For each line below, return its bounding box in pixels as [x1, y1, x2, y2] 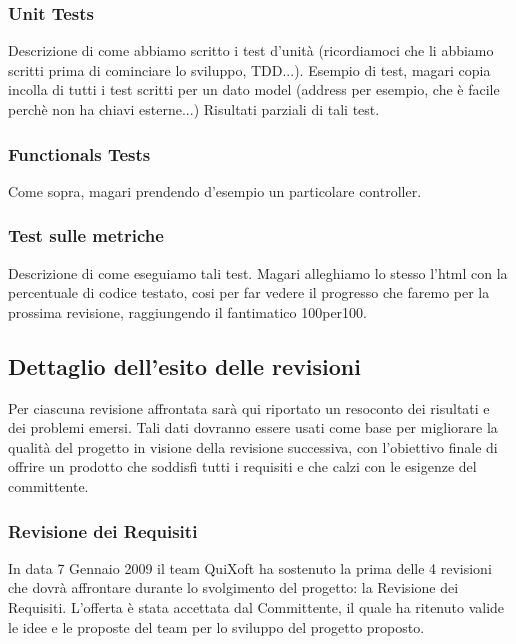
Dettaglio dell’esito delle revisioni [8, 350, 361, 381]
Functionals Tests [8, 141, 151, 166]
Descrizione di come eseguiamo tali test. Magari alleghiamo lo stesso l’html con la [8, 262, 508, 283]
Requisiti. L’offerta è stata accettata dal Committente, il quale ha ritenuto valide [8, 596, 505, 617]
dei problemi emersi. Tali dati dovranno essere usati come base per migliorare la [8, 417, 498, 438]
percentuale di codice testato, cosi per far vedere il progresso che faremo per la [8, 282, 490, 303]
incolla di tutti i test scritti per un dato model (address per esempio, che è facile [8, 79, 500, 100]
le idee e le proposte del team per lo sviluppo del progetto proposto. [8, 616, 425, 637]
